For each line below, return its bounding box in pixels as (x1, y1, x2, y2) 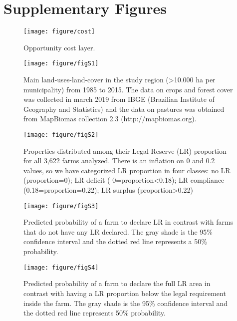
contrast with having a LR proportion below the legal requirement (23, 288, 226, 298)
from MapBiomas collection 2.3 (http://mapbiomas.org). (23, 113, 197, 124)
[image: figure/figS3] (23, 202, 99, 210)
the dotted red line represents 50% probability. (23, 308, 166, 318)
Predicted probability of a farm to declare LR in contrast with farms (23, 217, 234, 227)
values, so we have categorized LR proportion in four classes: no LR (23, 165, 231, 175)
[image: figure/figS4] (23, 264, 99, 271)
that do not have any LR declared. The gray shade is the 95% (23, 226, 213, 237)
